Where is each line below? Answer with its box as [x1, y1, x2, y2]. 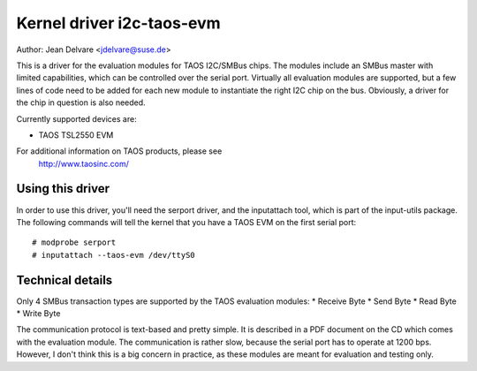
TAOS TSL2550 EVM [38, 129, 114, 140]
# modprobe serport [32, 238, 117, 247]
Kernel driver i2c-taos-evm [16, 13, 221, 33]
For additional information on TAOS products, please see [16, 146, 223, 156]
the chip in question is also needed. [16, 97, 146, 108]
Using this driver [16, 181, 110, 196]
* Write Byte [16, 308, 61, 319]
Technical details [16, 272, 113, 287]
